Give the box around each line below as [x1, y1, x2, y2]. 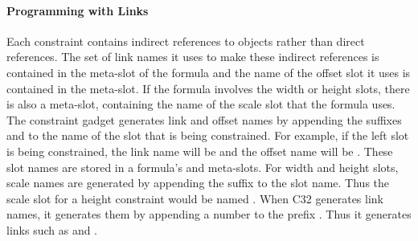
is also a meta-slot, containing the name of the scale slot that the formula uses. [6, 96, 395, 112]
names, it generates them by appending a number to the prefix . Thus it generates [6, 206, 412, 223]
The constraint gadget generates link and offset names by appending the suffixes [6, 111, 402, 128]
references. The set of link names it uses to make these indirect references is [6, 48, 379, 65]
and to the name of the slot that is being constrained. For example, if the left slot [6, 127, 409, 144]
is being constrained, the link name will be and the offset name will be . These [6, 142, 393, 159]
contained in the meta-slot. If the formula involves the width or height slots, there [6, 80, 410, 96]
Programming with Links [6, 2, 149, 18]
